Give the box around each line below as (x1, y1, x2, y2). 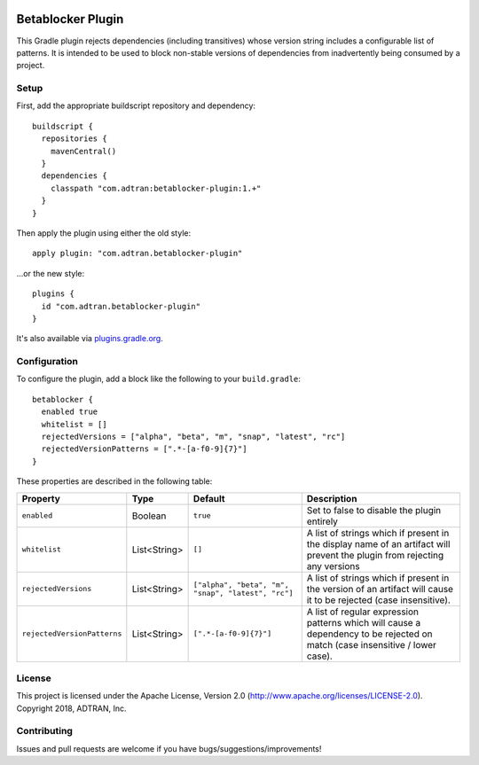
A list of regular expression (306, 605, 420, 618)
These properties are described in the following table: (16, 476, 213, 487)
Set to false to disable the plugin (306, 503, 442, 516)
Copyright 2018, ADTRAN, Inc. (16, 703, 127, 714)
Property (21, 492, 61, 504)
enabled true (41, 407, 98, 417)
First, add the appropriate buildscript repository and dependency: (16, 100, 256, 111)
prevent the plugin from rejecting (306, 549, 444, 561)
